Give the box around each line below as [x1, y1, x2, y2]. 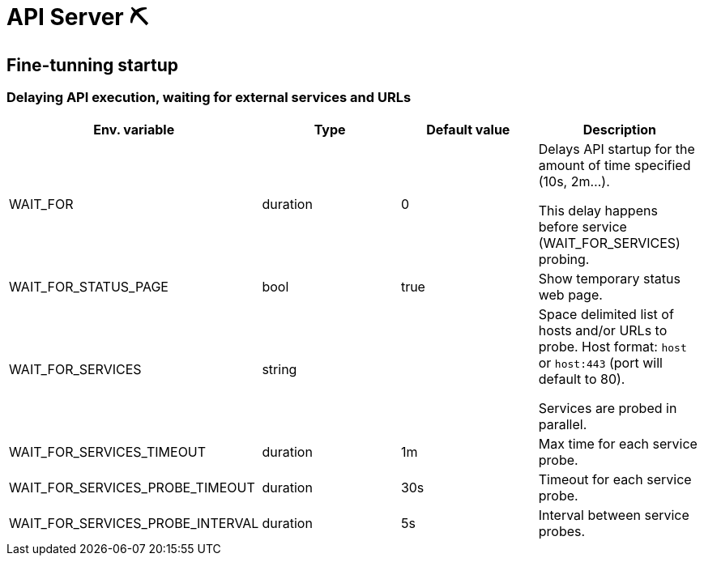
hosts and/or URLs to [538, 321, 668, 338]
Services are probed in [538, 399, 677, 416]
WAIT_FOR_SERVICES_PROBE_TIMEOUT [9, 479, 255, 496]
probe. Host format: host [538, 338, 687, 355]
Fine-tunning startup [6, 54, 179, 75]
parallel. [538, 415, 587, 432]
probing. [538, 250, 590, 267]
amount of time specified [538, 156, 691, 173]
